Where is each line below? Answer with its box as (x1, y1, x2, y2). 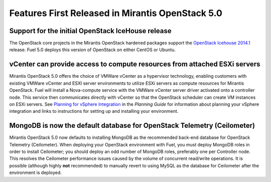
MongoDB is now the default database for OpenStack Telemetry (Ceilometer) (9, 121, 255, 130)
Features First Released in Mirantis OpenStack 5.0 (9, 8, 223, 19)
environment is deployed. (9, 169, 62, 175)
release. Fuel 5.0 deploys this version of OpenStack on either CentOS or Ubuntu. (9, 47, 176, 53)
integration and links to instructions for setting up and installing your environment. (9, 108, 179, 114)
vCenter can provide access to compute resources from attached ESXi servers (9, 60, 260, 69)
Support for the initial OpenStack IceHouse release (9, 27, 172, 35)
